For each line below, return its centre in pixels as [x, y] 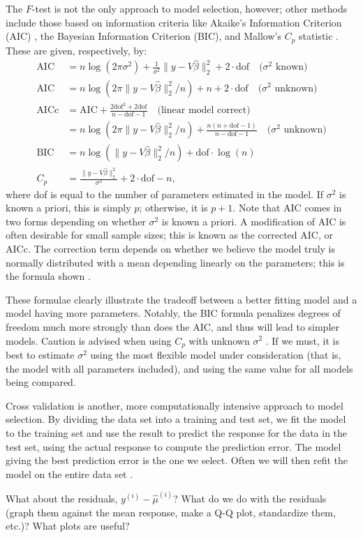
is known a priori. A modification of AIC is [254, 221]
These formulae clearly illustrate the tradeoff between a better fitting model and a [181, 299]
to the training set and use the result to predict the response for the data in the [177, 432]
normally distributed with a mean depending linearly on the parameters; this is [175, 262]
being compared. [41, 382]
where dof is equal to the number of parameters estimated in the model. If [164, 194]
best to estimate [40, 355]
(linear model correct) [204, 111]
